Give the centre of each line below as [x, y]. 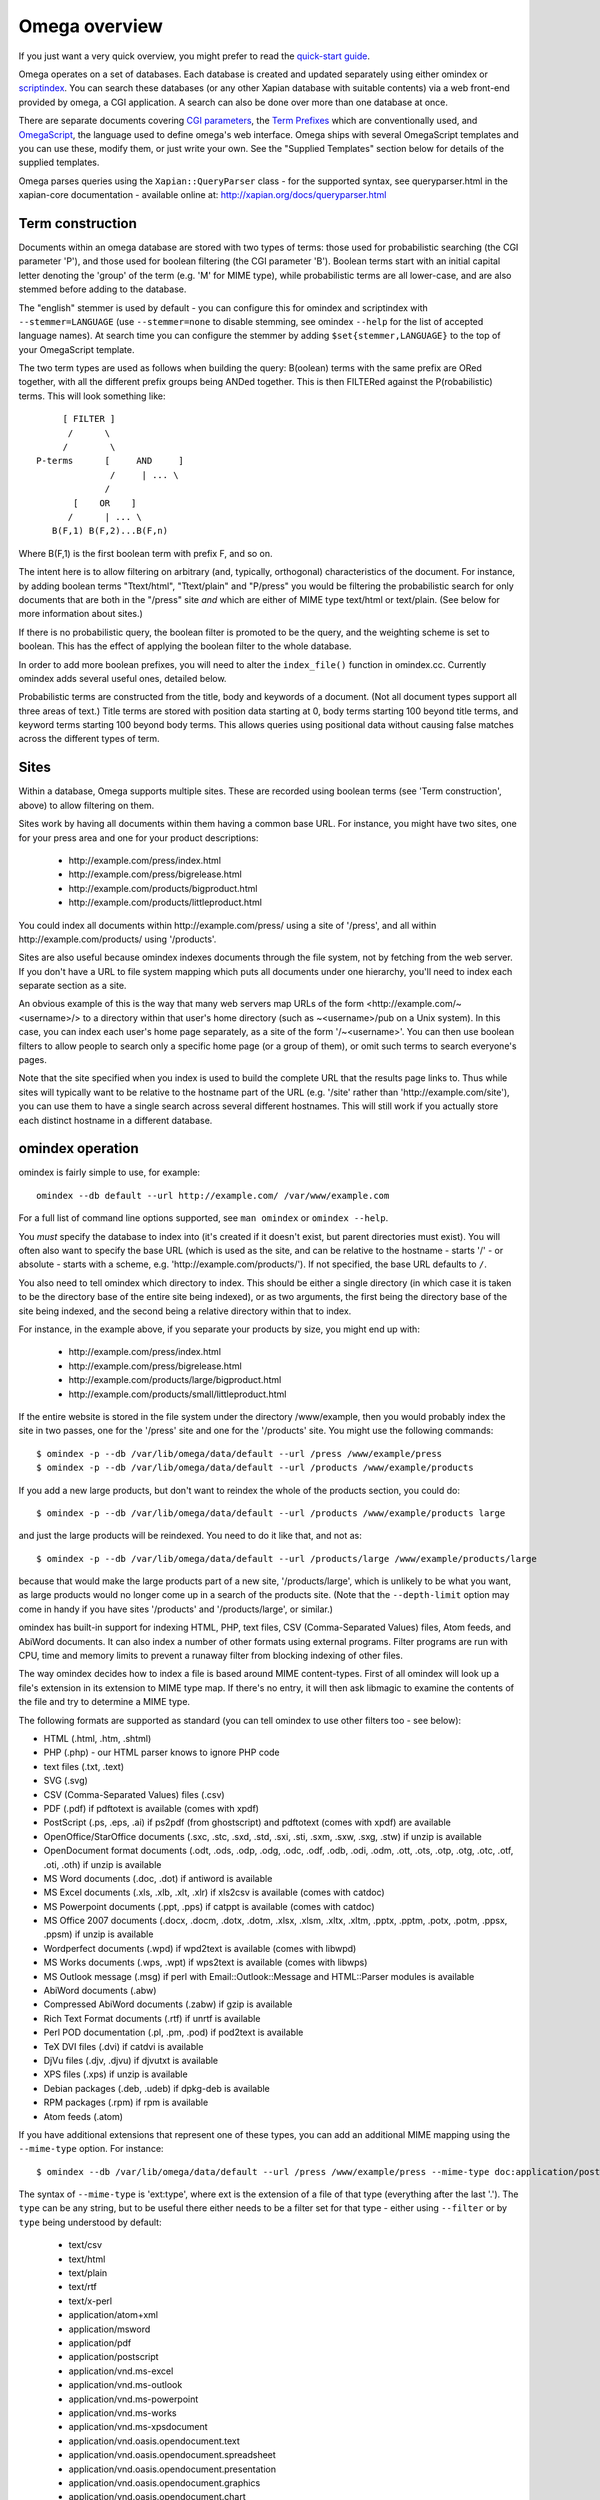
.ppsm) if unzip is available [98, 1934]
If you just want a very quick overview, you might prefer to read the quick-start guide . [194, 56]
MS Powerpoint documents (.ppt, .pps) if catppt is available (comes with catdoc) [209, 1906]
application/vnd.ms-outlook [125, 2385]
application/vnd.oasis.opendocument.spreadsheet [172, 2455]
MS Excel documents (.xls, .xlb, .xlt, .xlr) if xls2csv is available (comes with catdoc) [214, 1892]
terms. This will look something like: [92, 396]
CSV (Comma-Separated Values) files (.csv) [134, 1794]
